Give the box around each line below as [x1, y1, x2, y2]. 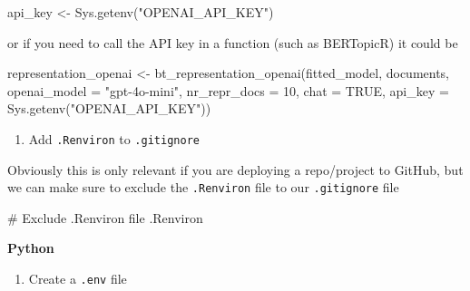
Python [7, 238, 54, 257]
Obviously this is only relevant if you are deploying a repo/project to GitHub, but [7, 160, 464, 179]
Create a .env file [28, 269, 127, 288]
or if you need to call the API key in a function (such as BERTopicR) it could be [7, 33, 458, 52]
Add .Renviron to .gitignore [28, 129, 200, 148]
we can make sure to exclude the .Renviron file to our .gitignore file [7, 178, 399, 197]
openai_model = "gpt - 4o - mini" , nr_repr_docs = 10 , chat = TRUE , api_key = [7, 81, 449, 100]
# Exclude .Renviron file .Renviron [7, 208, 203, 227]
